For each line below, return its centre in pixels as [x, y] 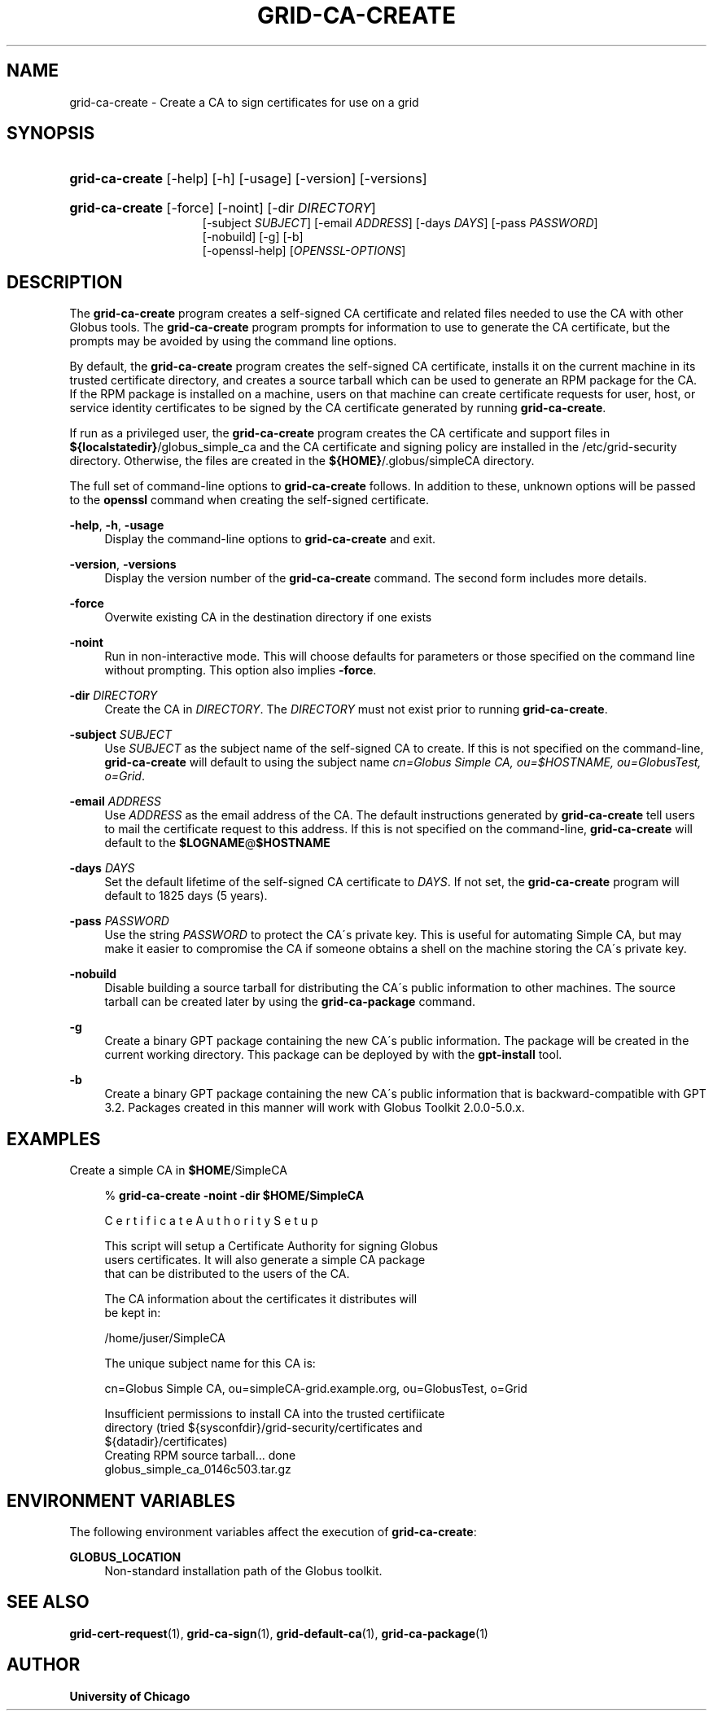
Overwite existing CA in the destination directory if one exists [268, 617]
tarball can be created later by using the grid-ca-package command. [290, 1002]
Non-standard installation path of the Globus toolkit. [243, 1570]
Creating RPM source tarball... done [200, 1456]
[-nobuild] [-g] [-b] [253, 237]
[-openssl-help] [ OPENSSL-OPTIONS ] [304, 251]
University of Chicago [130, 1696]
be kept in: [133, 1313]
